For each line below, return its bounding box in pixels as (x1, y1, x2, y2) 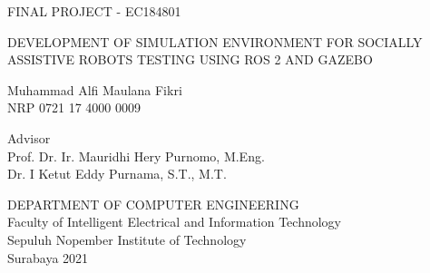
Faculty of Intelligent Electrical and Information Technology (7, 212, 342, 231)
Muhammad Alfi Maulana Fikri (7, 80, 182, 99)
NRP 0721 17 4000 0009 (7, 98, 141, 117)
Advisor (7, 128, 51, 147)
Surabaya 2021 (7, 248, 89, 267)
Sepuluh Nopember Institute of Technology (7, 229, 247, 249)
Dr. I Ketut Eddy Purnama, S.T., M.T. (7, 164, 227, 183)
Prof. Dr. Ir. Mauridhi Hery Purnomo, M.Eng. (7, 146, 265, 165)
